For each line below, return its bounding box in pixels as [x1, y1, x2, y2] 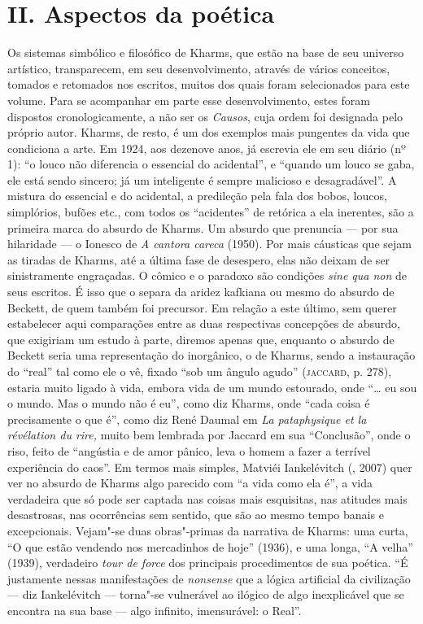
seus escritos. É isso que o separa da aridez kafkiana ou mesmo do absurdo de [7, 283, 395, 300]
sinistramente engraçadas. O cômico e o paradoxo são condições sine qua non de [7, 267, 408, 284]
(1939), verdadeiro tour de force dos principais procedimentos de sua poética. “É [7, 554, 408, 571]
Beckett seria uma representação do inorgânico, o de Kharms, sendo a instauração [7, 347, 416, 364]
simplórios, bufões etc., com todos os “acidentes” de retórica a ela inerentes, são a [7, 203, 414, 220]
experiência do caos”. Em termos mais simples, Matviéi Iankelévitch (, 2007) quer [7, 458, 412, 475]
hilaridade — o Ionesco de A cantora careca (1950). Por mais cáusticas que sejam [7, 235, 412, 252]
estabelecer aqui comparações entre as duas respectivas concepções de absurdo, [7, 315, 400, 332]
